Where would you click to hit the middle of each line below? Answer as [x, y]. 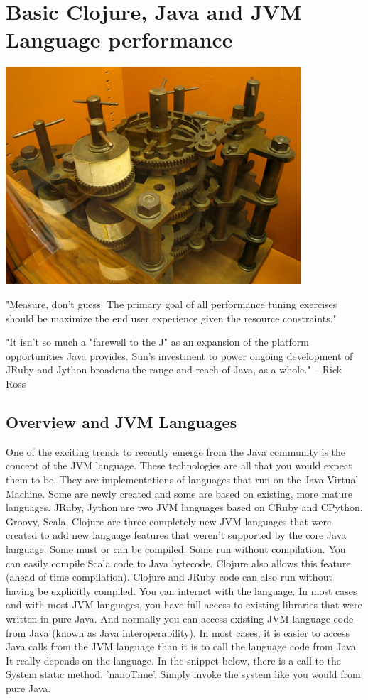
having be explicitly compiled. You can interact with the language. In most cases [182, 590]
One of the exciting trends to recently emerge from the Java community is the [176, 451]
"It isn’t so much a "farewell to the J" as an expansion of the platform [157, 342]
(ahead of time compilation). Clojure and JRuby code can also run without [169, 577]
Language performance [119, 39]
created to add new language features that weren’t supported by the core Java [176, 535]
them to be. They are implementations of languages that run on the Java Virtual [182, 479]
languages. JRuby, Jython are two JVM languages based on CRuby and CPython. [184, 507]
